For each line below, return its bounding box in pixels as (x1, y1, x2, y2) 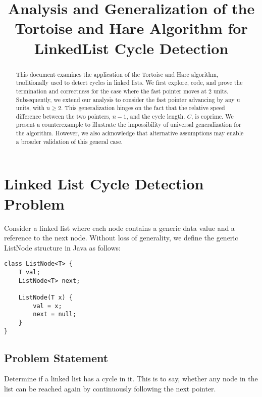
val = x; (33, 302, 62, 310)
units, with (16, 104, 45, 112)
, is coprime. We (191, 112, 234, 120)
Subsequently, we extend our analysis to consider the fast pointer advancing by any (16, 95, 235, 104)
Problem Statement (4, 350, 109, 365)
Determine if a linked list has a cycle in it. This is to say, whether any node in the (4, 373, 258, 384)
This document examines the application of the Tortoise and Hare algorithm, (16, 70, 219, 78)
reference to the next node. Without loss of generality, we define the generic (4, 232, 238, 243)
